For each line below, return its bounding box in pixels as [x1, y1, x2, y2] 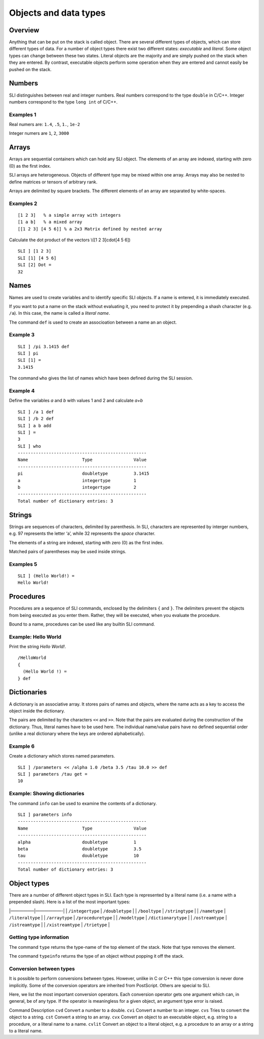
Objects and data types [9, 7, 106, 18]
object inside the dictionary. [9, 708, 66, 713]
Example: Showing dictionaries [9, 790, 85, 797]
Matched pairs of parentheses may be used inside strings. [9, 548, 127, 554]
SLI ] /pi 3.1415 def [18, 344, 69, 349]
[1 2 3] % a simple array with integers [18, 212, 121, 218]
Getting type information [9, 934, 69, 941]
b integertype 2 [18, 484, 136, 490]
